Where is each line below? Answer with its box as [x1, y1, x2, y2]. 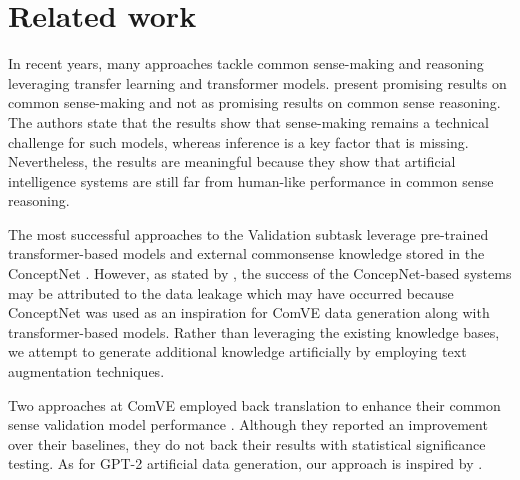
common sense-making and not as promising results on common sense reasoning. [8, 92, 501, 113]
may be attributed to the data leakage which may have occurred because [8, 282, 454, 303]
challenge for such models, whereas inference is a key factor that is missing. [8, 131, 469, 152]
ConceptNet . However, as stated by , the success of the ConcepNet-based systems [8, 263, 512, 284]
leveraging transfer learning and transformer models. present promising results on [8, 72, 507, 93]
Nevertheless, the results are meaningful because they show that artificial [8, 151, 456, 172]
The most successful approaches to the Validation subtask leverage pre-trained [8, 223, 489, 244]
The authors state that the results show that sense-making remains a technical [8, 111, 489, 132]
